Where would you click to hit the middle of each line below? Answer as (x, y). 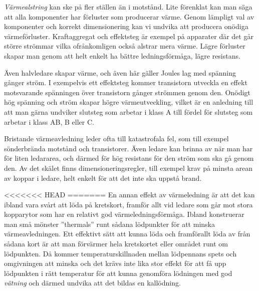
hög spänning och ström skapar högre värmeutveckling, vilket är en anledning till (129, 102)
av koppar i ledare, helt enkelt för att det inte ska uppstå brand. (103, 178)
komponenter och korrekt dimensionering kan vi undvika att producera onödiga (126, 26)
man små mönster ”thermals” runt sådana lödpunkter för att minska (109, 224)
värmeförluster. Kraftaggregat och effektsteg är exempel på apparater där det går (129, 36)
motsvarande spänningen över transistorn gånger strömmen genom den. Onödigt (127, 92)
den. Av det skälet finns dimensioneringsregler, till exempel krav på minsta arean (128, 168)
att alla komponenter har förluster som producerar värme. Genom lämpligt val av (129, 16)
